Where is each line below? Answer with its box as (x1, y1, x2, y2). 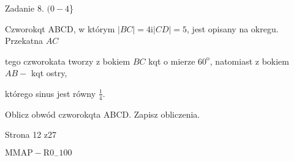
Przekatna (5, 34, 43, 47)
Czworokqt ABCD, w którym (5, 22, 115, 35)
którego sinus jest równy (5, 87, 96, 99)
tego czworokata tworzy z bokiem (5, 54, 130, 67)
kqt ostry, (31, 66, 67, 79)
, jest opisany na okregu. (187, 22, 279, 35)
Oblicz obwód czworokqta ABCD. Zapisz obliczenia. (5, 107, 200, 120)
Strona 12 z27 (5, 128, 57, 141)
